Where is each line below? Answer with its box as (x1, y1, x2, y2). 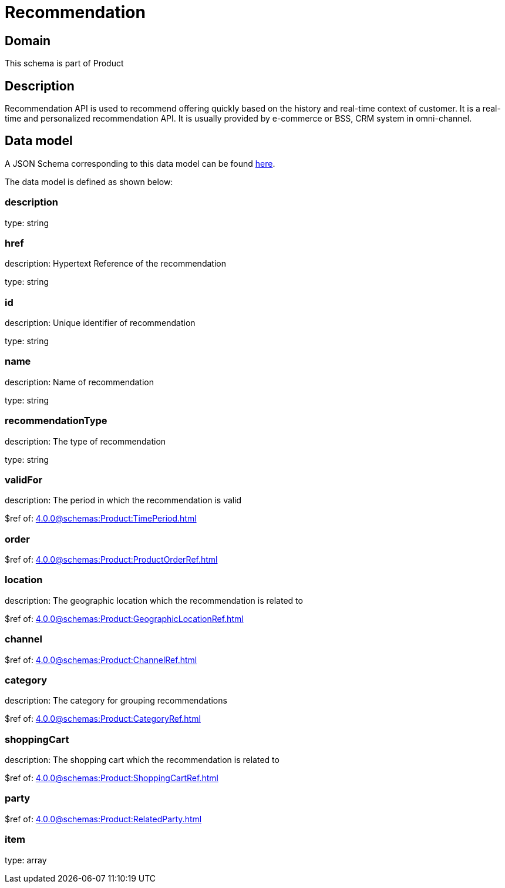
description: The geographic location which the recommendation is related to (5, 595, 303, 606)
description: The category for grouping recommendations (5, 695, 227, 706)
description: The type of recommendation (5, 436, 166, 446)
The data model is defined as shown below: (5, 176, 173, 187)
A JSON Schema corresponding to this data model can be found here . (5, 158, 275, 169)
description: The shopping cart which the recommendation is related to (5, 755, 280, 765)
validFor (5, 473, 43, 486)
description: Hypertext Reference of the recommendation (5, 258, 226, 269)
